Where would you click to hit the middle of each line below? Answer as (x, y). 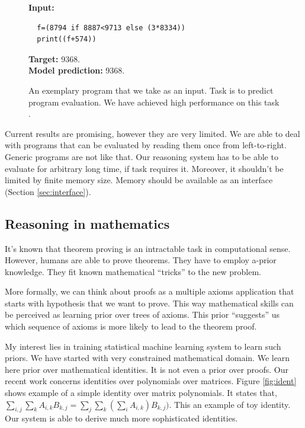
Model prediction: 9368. (77, 70)
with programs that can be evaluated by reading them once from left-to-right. (146, 145)
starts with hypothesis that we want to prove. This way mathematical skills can (149, 303)
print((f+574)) (67, 39)
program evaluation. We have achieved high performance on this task (154, 102)
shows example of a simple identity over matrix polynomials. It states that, (141, 393)
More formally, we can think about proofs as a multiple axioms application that (150, 291)
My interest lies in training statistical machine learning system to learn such (143, 346)
